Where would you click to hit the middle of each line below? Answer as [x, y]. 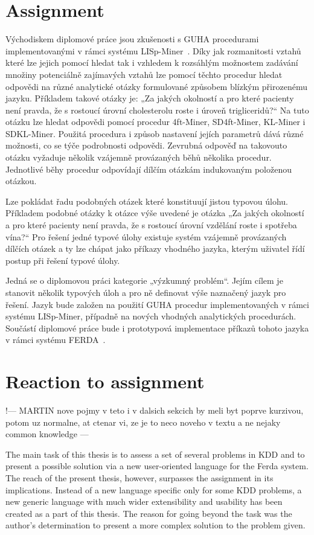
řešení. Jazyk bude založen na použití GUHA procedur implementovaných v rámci [157, 304]
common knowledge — [47, 434]
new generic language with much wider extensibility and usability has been [144, 501]
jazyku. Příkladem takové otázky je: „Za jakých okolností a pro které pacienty [150, 98]
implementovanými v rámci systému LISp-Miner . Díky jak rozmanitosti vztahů [153, 50]
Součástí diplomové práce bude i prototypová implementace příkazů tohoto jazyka [157, 328]
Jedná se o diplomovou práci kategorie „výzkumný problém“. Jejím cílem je [144, 280]
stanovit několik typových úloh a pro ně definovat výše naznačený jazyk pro [146, 292]
